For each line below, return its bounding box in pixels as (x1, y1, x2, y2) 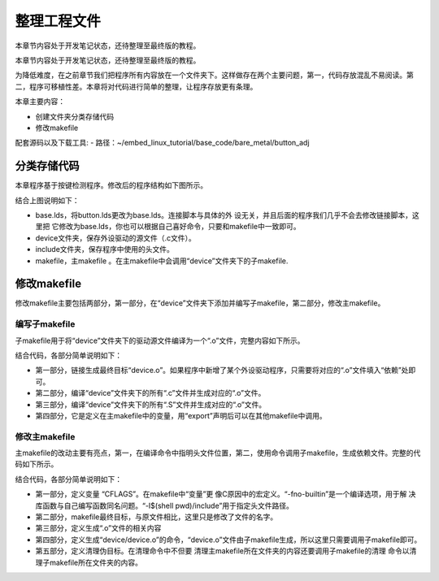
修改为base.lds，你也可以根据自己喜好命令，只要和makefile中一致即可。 (58, 222, 301, 232)
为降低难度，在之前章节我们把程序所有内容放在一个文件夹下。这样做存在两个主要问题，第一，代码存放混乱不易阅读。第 (15, 70, 414, 80)
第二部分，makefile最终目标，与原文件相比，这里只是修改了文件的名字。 (35, 512, 278, 522)
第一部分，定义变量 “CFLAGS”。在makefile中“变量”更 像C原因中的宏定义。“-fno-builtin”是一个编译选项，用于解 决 (35, 489, 416, 499)
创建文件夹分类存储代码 (35, 111, 114, 121)
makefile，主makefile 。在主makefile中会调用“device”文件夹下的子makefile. (35, 256, 289, 266)
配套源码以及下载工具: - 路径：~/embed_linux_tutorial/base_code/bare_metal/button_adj (15, 138, 310, 148)
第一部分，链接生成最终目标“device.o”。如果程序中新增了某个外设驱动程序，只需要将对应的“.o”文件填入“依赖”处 (35, 366, 409, 375)
